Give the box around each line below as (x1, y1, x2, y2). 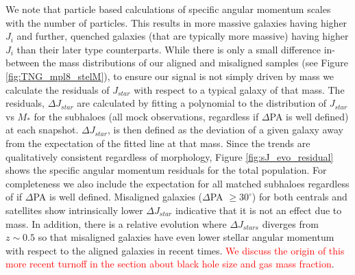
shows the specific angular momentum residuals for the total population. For (5, 163, 327, 177)
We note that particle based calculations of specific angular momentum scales (5, 2, 331, 16)
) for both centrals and (252, 189, 347, 204)
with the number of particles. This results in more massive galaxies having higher (5, 15, 347, 29)
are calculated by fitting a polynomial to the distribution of (77, 96, 327, 110)
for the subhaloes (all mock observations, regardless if (34, 109, 259, 123)
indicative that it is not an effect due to (175, 202, 342, 217)
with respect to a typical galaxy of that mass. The (134, 82, 345, 96)
